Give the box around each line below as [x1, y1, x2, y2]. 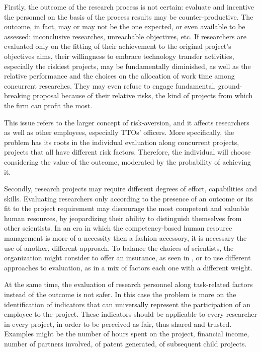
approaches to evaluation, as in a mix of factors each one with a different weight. [4, 262, 253, 272]
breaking [4, 90, 31, 101]
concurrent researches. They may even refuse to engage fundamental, [4, 80, 216, 91]
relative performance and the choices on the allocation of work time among [4, 71, 235, 81]
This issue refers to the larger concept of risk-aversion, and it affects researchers [4, 117, 249, 127]
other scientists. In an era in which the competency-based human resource [4, 223, 232, 233]
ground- [218, 80, 242, 91]
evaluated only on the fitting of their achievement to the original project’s [4, 41, 231, 51]
